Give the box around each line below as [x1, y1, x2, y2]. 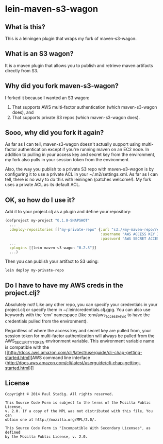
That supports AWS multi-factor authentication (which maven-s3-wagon [12, 104, 157, 110]
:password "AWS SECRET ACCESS [100, 236, 162, 241]
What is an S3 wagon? [5, 50, 74, 58]
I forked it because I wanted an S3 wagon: [5, 95, 90, 101]
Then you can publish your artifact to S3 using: [5, 258, 99, 264]
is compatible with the [5, 344, 49, 350]
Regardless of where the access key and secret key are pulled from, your [5, 327, 151, 333]
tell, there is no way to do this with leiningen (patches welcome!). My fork [5, 176, 151, 183]
